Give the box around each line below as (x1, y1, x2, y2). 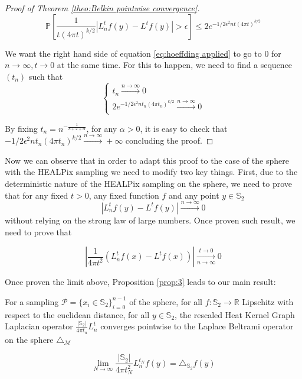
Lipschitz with (242, 295, 294, 307)
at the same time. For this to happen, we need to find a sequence (57, 59, 293, 71)
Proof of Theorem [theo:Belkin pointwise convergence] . (5, 2, 200, 14)
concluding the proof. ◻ (125, 134, 214, 147)
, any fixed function (88, 189, 159, 201)
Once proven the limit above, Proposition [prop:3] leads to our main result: (5, 276, 276, 288)
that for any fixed (5, 189, 68, 201)
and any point (169, 189, 219, 201)
